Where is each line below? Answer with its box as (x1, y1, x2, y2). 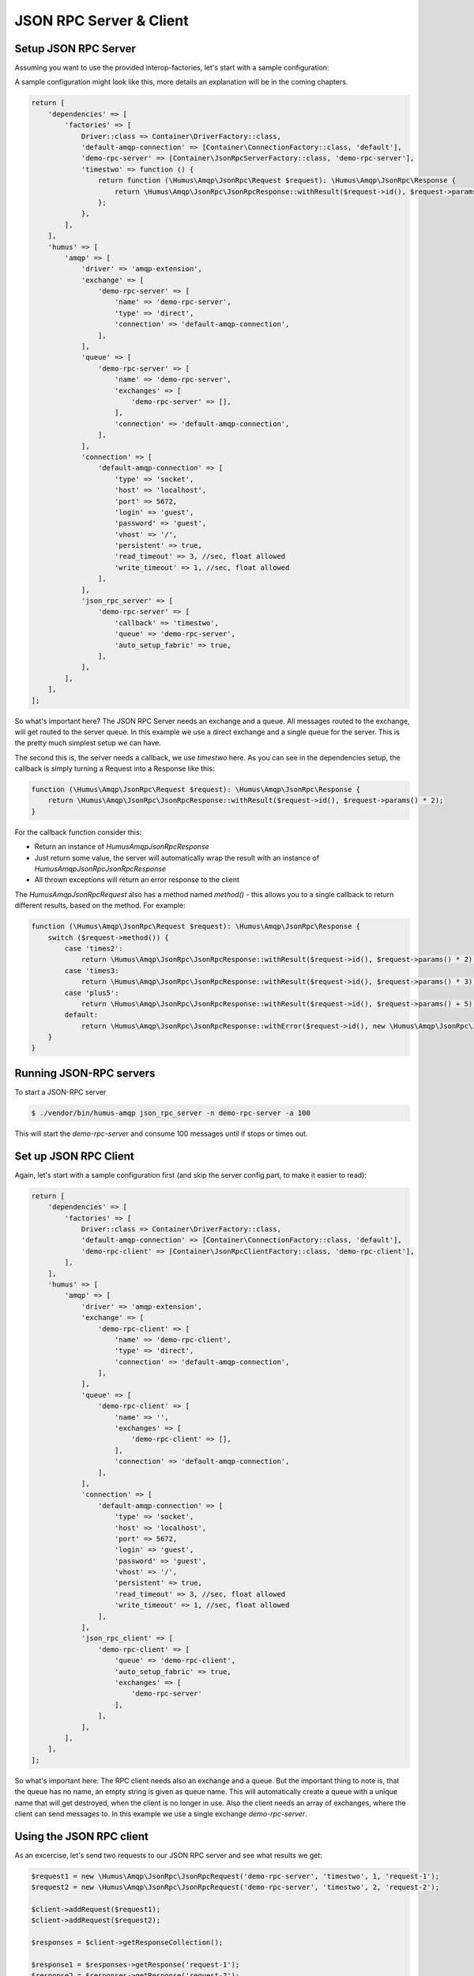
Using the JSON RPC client (14, 1830, 149, 1843)
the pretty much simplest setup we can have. (14, 738, 161, 748)
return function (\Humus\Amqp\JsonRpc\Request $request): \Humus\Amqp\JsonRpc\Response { (97, 176, 457, 185)
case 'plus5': (64, 988, 119, 997)
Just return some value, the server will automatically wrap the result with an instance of (34, 853, 320, 862)
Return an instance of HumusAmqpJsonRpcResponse (34, 842, 209, 851)
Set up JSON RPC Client (14, 1149, 134, 1163)
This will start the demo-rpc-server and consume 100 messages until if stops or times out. (14, 1129, 308, 1138)
